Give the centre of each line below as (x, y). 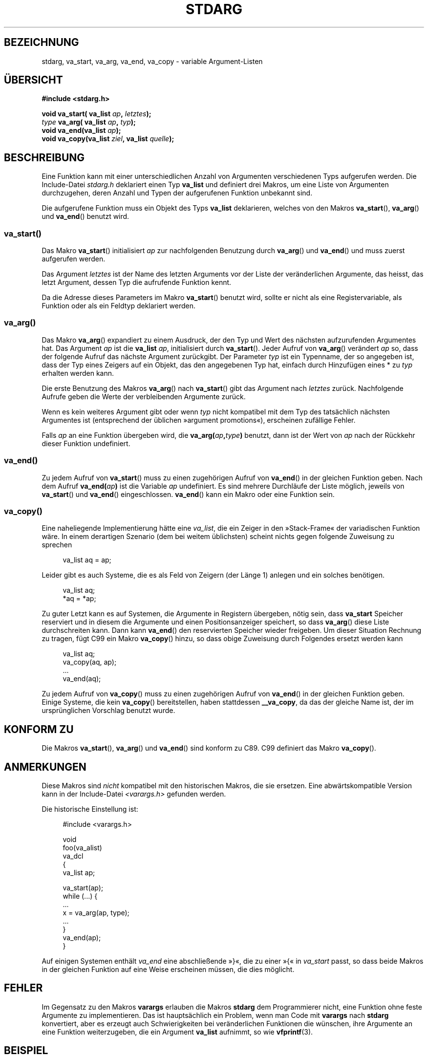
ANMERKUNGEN (45, 767)
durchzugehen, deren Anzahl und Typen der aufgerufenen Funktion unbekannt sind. (177, 193)
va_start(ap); (83, 887)
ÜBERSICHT (33, 80)
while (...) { (80, 896)
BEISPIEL (26, 1051)
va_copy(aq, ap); (90, 662)
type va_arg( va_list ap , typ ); (89, 122)
